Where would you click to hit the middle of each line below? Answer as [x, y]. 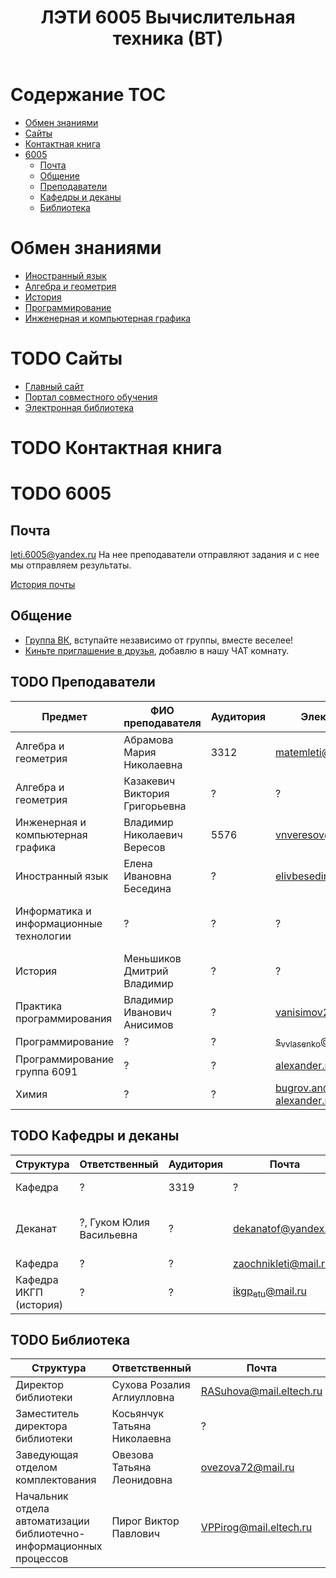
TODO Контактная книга [116, 448]
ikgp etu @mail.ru [270, 1292]
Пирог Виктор [145, 1521]
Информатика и [53, 911]
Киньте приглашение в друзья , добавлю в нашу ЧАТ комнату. [157, 650]
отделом [36, 1468]
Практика [39, 1006]
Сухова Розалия [151, 1385]
